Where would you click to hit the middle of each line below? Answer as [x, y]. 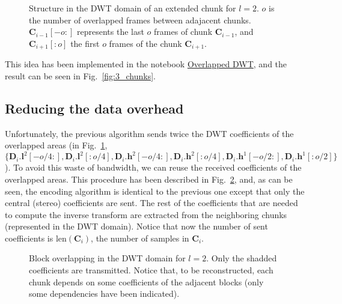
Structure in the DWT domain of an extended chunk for [133, 8]
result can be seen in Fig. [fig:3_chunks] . [80, 75]
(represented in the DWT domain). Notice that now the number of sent [136, 226]
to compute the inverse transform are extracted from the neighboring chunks [146, 214]
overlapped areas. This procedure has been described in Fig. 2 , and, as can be [149, 179]
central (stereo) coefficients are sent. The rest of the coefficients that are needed [151, 203]
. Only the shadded [242, 258]
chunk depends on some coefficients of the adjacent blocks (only [146, 281]
